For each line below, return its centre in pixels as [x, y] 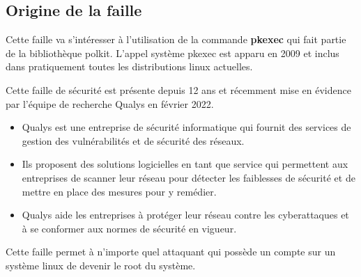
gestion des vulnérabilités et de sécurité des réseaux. [133, 140]
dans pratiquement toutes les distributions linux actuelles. [129, 66]
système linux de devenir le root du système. [101, 265]
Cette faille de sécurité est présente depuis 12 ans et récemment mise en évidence [178, 89]
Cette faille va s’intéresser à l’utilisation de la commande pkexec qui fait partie [176, 39]
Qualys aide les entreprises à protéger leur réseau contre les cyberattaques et [185, 215]
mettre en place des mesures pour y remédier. [119, 191]
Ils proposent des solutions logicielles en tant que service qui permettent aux [185, 164]
